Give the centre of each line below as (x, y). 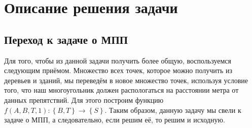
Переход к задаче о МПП (66, 39)
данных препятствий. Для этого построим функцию (84, 100)
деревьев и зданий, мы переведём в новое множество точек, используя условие (126, 80)
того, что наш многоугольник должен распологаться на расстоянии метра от (121, 90)
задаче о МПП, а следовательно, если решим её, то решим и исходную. (115, 120)
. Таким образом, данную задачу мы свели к (173, 110)
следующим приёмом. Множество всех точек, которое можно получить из (118, 70)
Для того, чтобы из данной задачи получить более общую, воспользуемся (118, 60)
